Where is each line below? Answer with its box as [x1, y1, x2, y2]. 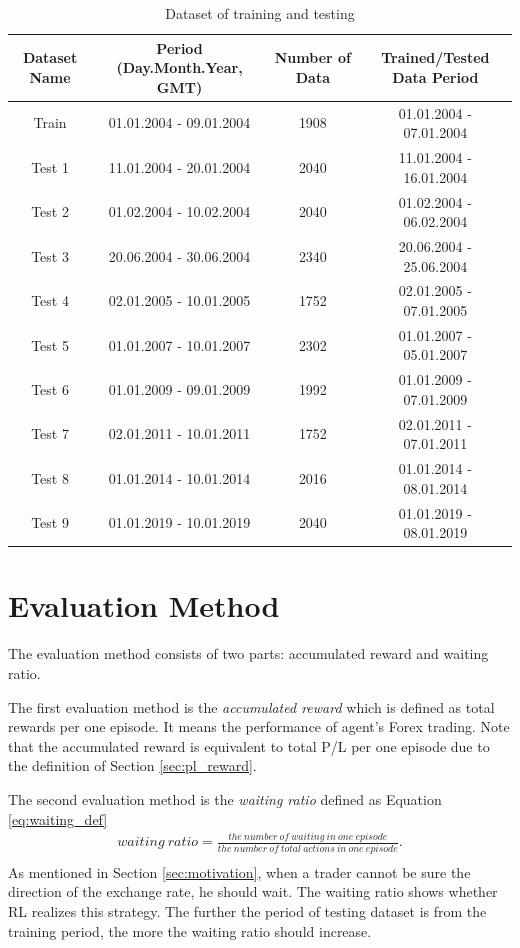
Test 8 [31, 467, 69, 488]
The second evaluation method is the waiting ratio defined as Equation [8, 788, 442, 809]
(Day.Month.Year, [116, 57, 243, 78]
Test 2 [31, 201, 69, 222]
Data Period [392, 66, 479, 87]
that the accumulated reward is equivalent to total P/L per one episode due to [8, 735, 490, 756]
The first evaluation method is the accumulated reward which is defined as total [8, 696, 495, 717]
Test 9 [31, 512, 69, 533]
